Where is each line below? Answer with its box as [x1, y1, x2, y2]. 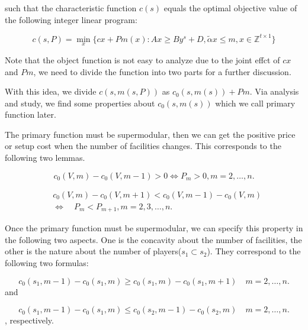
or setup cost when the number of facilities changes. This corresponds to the [5, 140, 281, 152]
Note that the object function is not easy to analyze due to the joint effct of [5, 53, 280, 66]
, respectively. [5, 314, 54, 326]
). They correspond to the [207, 245, 301, 257]
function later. [5, 108, 56, 121]
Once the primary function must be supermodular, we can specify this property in [5, 222, 303, 234]
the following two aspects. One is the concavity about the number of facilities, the [5, 233, 302, 245]
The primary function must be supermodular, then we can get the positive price [5, 128, 296, 140]
